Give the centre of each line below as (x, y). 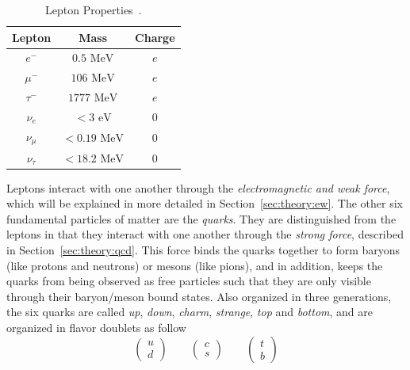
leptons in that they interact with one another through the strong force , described (205, 234)
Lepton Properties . (94, 10)
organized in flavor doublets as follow (96, 327)
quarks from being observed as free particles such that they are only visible (189, 281)
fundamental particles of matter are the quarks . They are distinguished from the (201, 218)
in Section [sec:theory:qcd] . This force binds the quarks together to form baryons (203, 249)
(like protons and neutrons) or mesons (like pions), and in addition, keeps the (195, 265)
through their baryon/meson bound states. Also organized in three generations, (199, 296)
